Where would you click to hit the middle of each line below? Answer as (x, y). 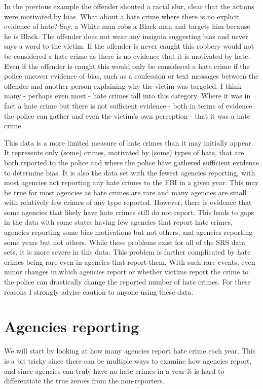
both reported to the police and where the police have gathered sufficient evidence (132, 162)
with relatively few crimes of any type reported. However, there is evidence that (128, 202)
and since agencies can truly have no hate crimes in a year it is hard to (114, 370)
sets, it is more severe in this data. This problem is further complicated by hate (127, 252)
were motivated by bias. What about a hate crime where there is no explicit (122, 16)
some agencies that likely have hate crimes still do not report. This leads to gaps (129, 212)
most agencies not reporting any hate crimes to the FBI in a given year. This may (131, 182)
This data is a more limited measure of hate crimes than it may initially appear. (129, 142)
